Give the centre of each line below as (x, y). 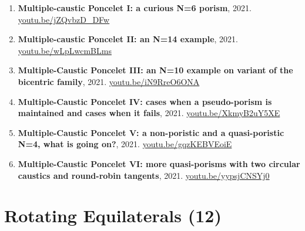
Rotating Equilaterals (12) (113, 215)
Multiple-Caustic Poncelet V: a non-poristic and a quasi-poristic (151, 132)
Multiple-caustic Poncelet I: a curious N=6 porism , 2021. (135, 8)
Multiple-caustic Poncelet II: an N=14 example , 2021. (128, 39)
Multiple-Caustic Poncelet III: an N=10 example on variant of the (155, 70)
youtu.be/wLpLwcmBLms (65, 50)
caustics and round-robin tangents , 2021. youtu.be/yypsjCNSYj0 (144, 175)
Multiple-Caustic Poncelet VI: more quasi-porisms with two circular (159, 163)
